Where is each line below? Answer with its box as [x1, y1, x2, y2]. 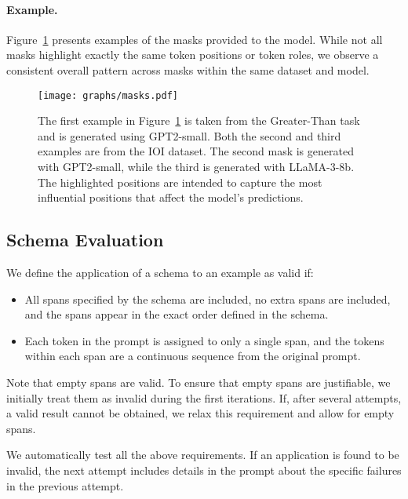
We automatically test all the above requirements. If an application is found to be [6, 446, 399, 463]
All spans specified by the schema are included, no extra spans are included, [24, 290, 391, 307]
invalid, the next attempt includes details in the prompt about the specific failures [6, 461, 402, 478]
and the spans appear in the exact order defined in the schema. [24, 306, 329, 322]
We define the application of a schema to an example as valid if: [6, 264, 314, 280]
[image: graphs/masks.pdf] [38, 89, 178, 101]
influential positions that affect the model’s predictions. [38, 189, 304, 206]
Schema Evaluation [6, 228, 164, 252]
